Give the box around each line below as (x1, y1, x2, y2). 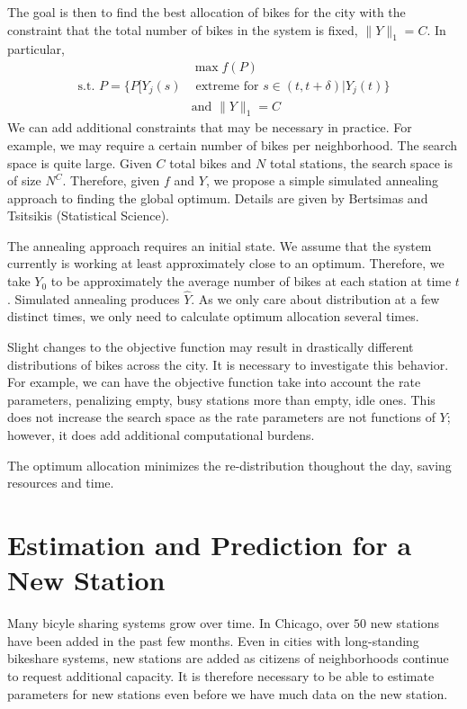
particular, (7, 40, 65, 58)
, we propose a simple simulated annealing (205, 171, 438, 190)
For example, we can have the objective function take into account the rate (7, 372, 421, 391)
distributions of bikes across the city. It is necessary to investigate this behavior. (7, 354, 449, 373)
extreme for (195, 80, 259, 94)
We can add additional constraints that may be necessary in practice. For (7, 118, 412, 137)
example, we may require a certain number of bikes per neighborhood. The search (7, 135, 458, 154)
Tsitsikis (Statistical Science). (7, 206, 169, 225)
